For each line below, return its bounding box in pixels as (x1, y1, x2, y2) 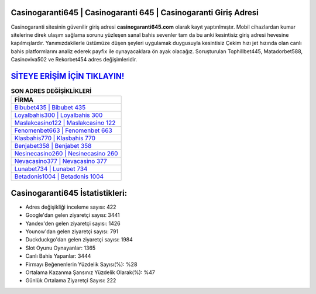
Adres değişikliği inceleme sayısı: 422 (25, 203, 116, 210)
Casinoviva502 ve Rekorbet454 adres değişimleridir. (11, 56, 138, 63)
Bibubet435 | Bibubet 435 (14, 103, 86, 112)
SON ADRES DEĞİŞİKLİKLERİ (11, 87, 92, 95)
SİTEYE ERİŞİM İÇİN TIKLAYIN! (11, 71, 125, 81)
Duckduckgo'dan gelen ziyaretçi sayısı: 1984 (25, 236, 133, 243)
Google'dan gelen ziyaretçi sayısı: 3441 (25, 212, 120, 219)
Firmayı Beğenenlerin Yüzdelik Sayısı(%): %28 (25, 261, 138, 268)
